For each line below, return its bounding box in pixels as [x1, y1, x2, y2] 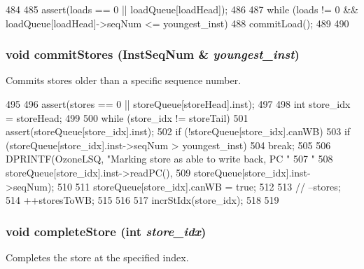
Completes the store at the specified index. [6, 249, 189, 264]
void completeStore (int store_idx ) [6, 222, 206, 240]
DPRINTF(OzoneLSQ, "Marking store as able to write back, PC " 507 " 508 [6, 151, 333, 166]
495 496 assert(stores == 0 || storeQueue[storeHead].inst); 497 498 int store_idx [6, 97, 351, 111]
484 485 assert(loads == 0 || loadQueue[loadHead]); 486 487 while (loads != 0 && [6, 2, 358, 16]
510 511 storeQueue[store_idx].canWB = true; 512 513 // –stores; [57, 179, 341, 193]
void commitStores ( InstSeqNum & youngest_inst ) [6, 46, 300, 63]
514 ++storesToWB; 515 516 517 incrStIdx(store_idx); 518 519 [6, 193, 279, 207]
